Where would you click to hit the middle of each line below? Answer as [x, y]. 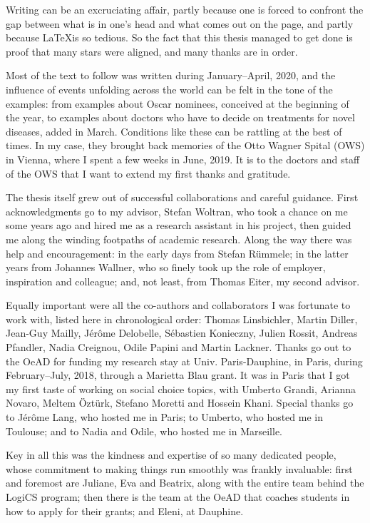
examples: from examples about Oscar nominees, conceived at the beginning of [178, 103]
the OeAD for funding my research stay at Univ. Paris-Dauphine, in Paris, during [184, 361]
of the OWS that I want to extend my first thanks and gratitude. [148, 173]
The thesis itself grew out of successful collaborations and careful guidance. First [182, 197]
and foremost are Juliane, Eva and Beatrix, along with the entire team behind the [185, 483]
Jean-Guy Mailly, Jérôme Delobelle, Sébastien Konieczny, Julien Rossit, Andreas [182, 333]
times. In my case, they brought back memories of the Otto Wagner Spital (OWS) [185, 145]
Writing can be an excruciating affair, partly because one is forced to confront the [185, 9]
